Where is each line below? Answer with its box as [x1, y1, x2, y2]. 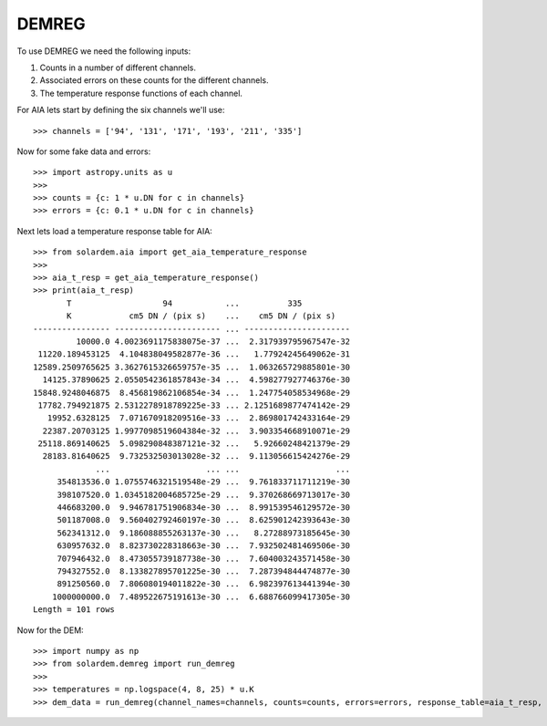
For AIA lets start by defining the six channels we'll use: [16, 105, 225, 116]
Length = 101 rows [33, 605, 116, 615]
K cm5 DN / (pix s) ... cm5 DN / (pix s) [67, 311, 336, 321]
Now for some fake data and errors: [16, 146, 151, 157]
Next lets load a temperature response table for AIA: [16, 225, 213, 236]
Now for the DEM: [16, 625, 84, 636]
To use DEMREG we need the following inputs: [16, 46, 191, 57]
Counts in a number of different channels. [39, 62, 196, 73]
